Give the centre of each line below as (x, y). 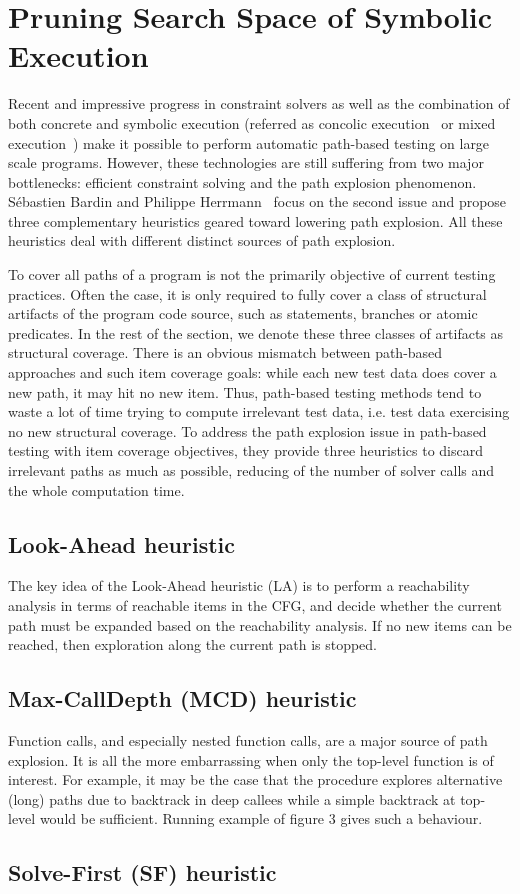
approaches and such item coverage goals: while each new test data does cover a (252, 372)
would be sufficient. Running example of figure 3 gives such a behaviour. (261, 818)
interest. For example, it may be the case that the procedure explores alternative (255, 779)
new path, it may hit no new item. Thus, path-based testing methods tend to (245, 391)
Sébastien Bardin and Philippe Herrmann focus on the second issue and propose (257, 201)
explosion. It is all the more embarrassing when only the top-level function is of (251, 759)
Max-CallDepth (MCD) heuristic (182, 698)
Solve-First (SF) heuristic (142, 872)
